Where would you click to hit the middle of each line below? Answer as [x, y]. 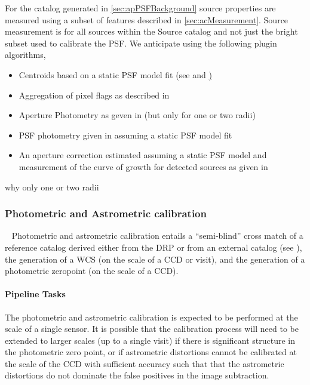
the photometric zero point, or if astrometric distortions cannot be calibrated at [151, 352]
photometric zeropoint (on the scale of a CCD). [92, 271]
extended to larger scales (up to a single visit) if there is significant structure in [150, 340]
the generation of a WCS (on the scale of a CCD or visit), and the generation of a [155, 259]
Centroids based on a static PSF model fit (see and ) [115, 74]
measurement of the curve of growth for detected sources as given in [143, 166]
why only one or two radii [52, 187]
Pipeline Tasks [35, 294]
